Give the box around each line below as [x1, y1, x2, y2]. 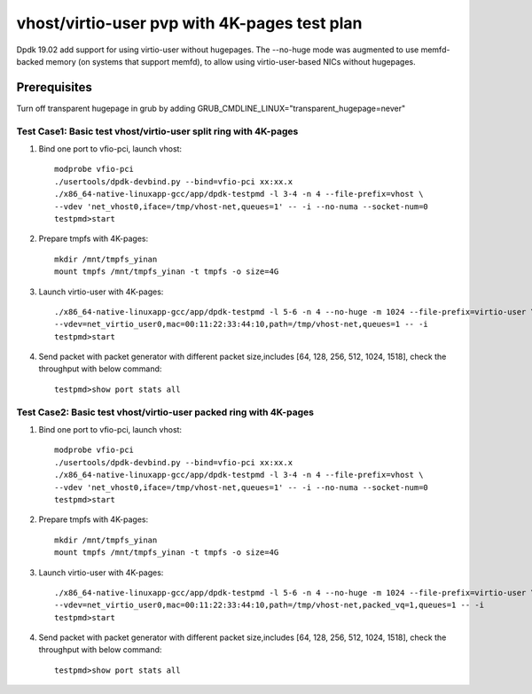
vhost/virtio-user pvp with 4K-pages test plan [16, 13, 363, 33]
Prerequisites [16, 80, 92, 95]
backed [16, 56, 44, 66]
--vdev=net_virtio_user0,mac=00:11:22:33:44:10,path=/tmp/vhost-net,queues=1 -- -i [54, 319, 429, 330]
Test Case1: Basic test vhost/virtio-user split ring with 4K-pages [16, 125, 299, 137]
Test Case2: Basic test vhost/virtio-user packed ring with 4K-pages [16, 406, 315, 418]
